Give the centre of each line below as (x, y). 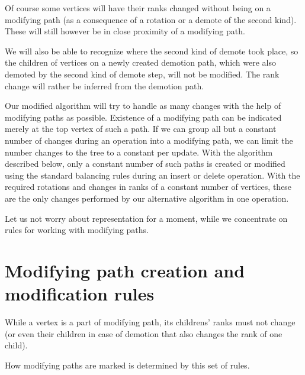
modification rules (80, 294)
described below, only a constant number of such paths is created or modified (145, 164)
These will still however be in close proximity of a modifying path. (125, 31)
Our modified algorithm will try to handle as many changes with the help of (143, 106)
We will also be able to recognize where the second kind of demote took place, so (152, 51)
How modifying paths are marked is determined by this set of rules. (127, 365)
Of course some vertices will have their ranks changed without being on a (138, 8)
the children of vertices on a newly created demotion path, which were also (140, 62)
